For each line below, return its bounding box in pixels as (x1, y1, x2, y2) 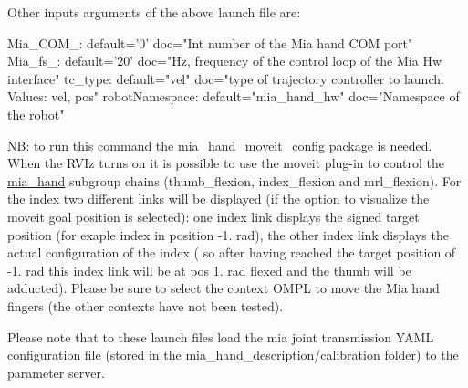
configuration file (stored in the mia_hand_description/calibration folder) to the (7, 345, 459, 364)
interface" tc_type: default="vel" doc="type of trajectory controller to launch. (7, 68, 444, 88)
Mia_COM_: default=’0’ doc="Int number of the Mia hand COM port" (7, 33, 413, 52)
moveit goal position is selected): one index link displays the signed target (7, 206, 420, 225)
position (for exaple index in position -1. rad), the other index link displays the (7, 225, 449, 244)
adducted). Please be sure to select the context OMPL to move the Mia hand (7, 278, 440, 298)
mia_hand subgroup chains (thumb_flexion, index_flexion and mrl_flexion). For (7, 171, 462, 190)
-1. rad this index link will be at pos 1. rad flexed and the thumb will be (7, 260, 411, 279)
